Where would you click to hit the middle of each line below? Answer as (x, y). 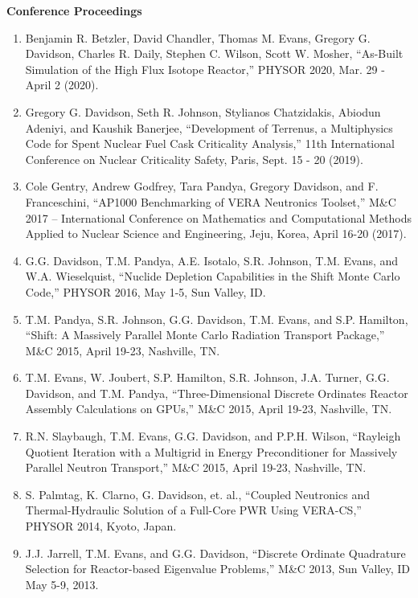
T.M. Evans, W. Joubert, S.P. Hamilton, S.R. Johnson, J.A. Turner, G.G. (207, 377)
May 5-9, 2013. (62, 584)
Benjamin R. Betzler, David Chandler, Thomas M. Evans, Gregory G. (198, 37)
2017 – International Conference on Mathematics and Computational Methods (218, 217)
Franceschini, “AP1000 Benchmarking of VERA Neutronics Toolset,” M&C (211, 201)
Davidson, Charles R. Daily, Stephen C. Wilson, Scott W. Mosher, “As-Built (214, 53)
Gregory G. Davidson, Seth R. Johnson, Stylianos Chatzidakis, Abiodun (203, 111)
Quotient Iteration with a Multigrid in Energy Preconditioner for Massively (211, 451)
